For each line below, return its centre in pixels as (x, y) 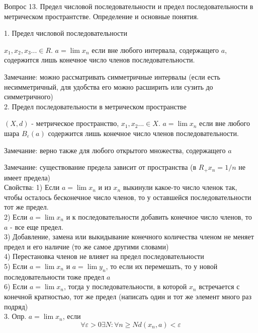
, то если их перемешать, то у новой (162, 266)
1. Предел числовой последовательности (66, 33)
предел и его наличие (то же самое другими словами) (87, 246)
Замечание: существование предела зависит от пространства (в (100, 167)
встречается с (219, 286)
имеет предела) (27, 177)
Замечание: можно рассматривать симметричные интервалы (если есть (112, 76)
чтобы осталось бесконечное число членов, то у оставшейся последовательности (128, 197)
